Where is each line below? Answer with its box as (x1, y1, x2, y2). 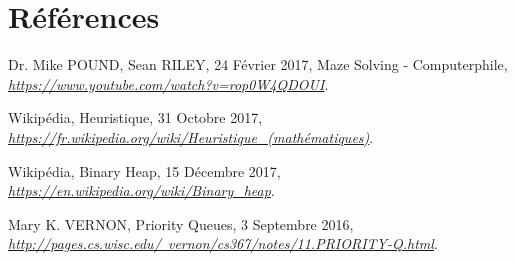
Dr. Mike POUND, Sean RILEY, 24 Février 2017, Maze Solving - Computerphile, (8, 54, 508, 75)
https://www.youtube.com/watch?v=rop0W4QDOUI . (8, 73, 329, 94)
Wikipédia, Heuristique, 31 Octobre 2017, (8, 107, 263, 128)
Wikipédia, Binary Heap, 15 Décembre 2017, (8, 160, 281, 181)
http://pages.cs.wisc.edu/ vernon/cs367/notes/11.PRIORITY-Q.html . (8, 233, 438, 254)
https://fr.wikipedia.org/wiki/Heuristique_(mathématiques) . (8, 126, 374, 147)
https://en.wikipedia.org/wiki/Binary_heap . (8, 180, 275, 201)
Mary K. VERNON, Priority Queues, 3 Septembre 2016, (8, 213, 354, 234)
